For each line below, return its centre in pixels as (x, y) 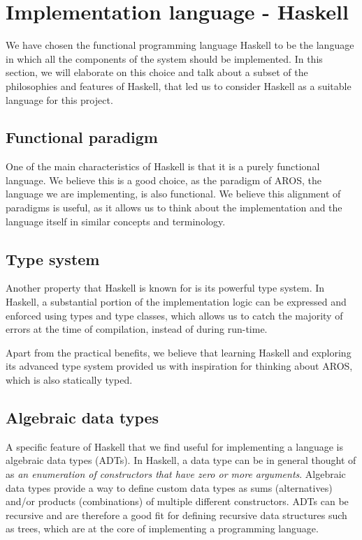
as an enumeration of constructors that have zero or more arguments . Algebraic (176, 474)
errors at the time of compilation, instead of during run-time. (137, 329)
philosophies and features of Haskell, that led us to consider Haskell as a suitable (179, 85)
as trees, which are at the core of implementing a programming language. (162, 528)
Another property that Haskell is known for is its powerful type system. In (165, 288)
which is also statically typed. (69, 380)
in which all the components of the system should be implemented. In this (164, 58)
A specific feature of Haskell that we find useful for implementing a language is (174, 446)
